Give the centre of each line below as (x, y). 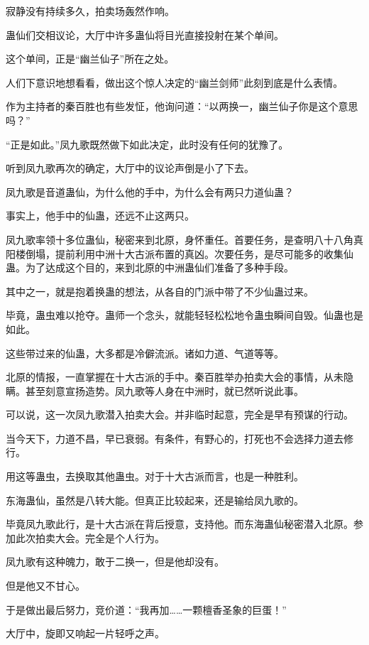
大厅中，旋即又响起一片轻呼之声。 (85, 633)
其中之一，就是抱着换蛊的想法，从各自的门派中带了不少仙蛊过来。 (160, 291)
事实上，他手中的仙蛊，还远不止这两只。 (100, 216)
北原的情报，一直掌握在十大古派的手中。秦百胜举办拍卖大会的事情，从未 (175, 377)
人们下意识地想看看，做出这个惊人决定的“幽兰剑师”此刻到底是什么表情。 (175, 82)
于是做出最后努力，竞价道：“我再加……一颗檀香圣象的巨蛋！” (146, 609)
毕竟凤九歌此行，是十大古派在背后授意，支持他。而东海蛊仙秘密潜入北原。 (180, 524)
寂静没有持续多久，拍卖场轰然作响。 (90, 11)
